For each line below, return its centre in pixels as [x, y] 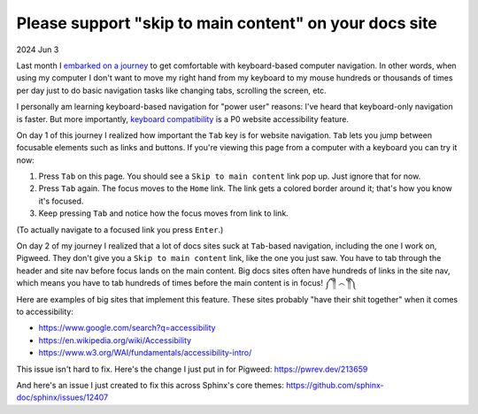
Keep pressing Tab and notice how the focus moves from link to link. [164, 213]
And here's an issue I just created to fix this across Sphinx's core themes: [150, 385]
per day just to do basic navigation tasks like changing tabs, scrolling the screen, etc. [171, 90]
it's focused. [61, 201]
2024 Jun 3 [38, 50]
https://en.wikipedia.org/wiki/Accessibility [115, 340]
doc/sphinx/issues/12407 [62, 397]
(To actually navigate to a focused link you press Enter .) [120, 229]
